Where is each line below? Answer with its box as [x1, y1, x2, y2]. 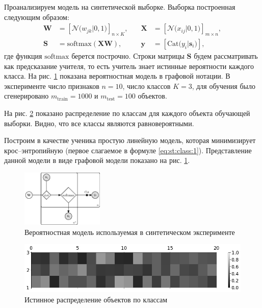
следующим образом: [4, 11, 69, 22]
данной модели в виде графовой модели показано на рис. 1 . [4, 155, 190, 165]
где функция [4, 51, 42, 61]
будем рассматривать [194, 51, 258, 61]
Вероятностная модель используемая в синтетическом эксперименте [24, 226, 235, 237]
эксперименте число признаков [4, 80, 99, 91]
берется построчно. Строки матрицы [71, 51, 185, 61]
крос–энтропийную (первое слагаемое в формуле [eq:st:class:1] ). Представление [4, 145, 252, 155]
